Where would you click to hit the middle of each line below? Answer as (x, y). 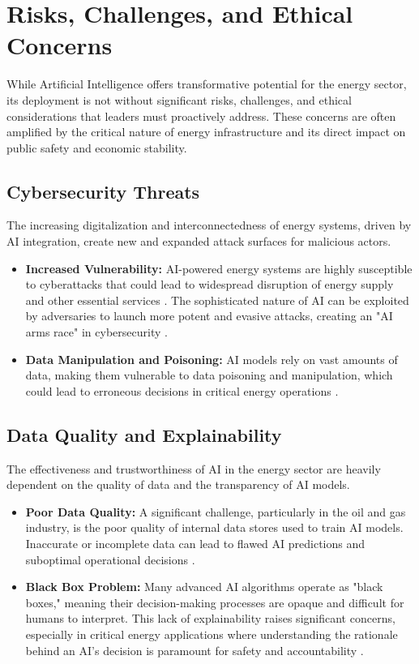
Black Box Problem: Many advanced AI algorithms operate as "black (204, 587)
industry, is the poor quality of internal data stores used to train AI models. (214, 527)
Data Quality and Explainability (144, 434)
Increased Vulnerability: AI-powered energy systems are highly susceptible (219, 268)
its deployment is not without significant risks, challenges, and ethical (179, 99)
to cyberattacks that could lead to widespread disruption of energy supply (209, 284)
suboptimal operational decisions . (110, 559)
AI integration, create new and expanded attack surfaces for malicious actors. (199, 241)
